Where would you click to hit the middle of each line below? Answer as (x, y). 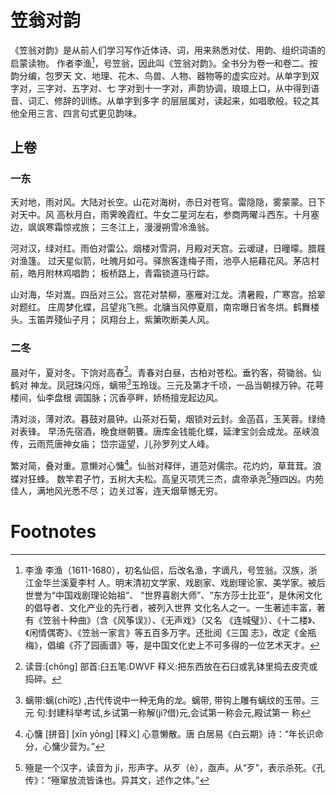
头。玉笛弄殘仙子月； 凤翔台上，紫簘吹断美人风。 (112, 320)
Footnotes (53, 532)
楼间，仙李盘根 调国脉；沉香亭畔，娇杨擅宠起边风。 (116, 397)
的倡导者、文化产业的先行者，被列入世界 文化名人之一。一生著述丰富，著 (175, 608)
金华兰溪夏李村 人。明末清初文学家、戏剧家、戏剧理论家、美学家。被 (175, 583)
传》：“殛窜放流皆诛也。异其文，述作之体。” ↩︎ (117, 780)
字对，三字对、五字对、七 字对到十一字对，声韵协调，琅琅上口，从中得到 (160, 88)
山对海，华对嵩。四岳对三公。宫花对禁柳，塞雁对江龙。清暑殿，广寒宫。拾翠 (168, 295)
